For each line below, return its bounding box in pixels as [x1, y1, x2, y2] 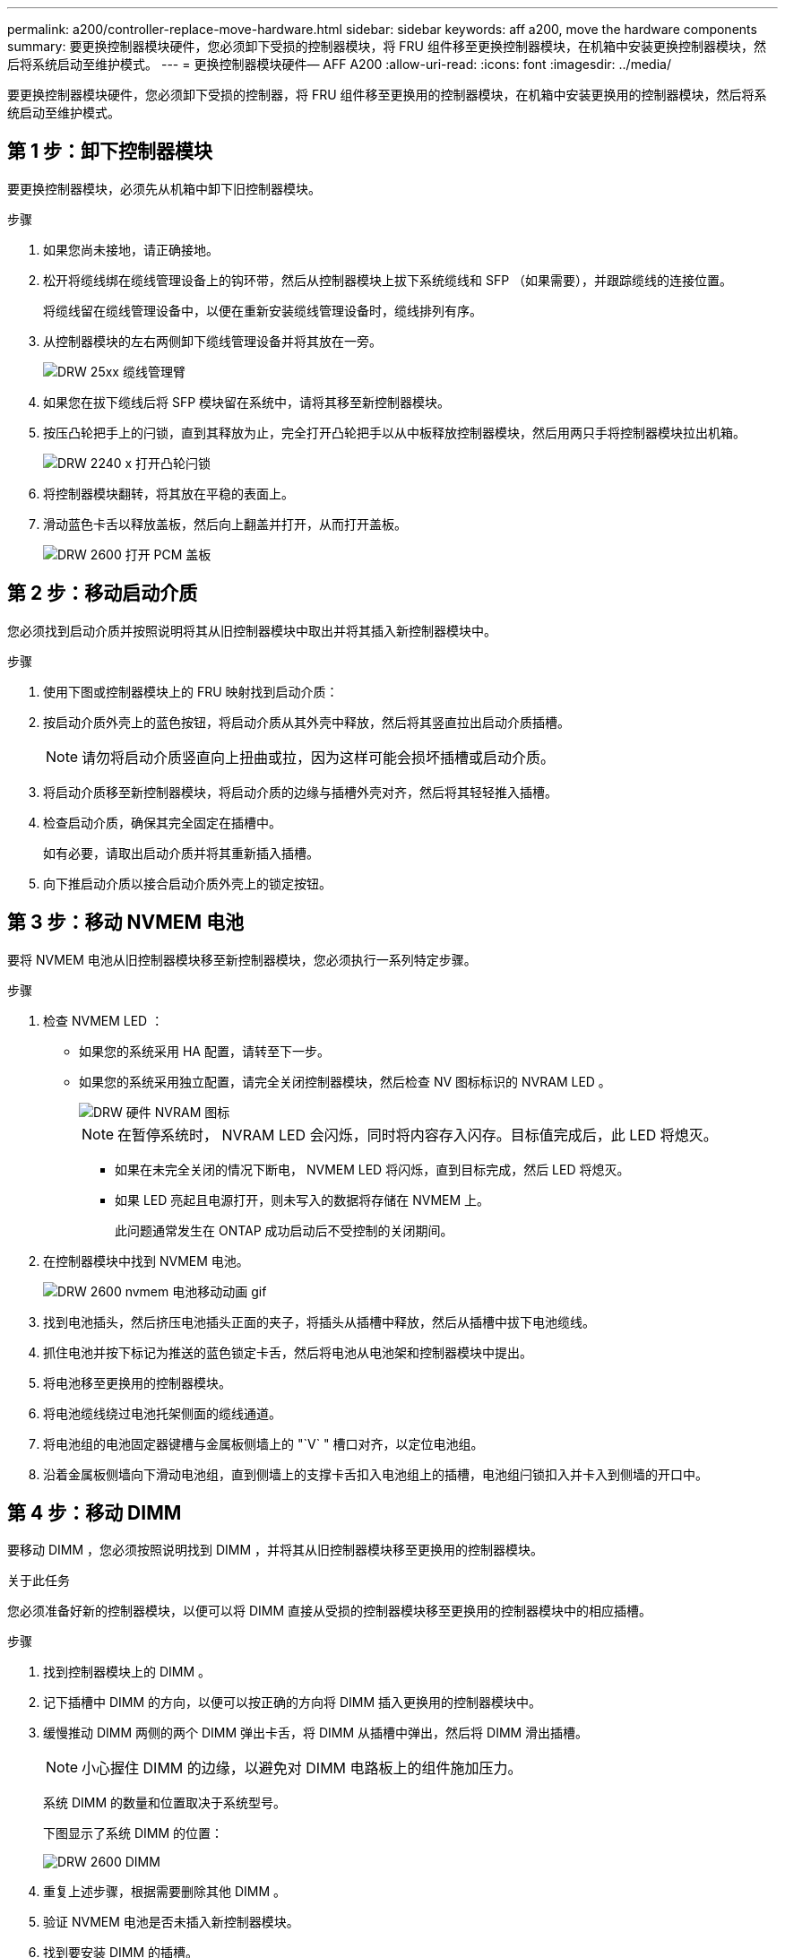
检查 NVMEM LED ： [43, 1012, 164, 1028]
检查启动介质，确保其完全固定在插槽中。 [43, 814, 281, 830]
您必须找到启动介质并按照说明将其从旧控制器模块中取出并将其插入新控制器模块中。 [7, 622, 496, 638]
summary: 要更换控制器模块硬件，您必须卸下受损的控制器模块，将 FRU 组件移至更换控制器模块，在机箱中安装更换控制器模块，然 [7, 39, 766, 54]
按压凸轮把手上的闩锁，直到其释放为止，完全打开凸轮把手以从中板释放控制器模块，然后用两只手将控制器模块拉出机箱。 [43, 424, 746, 440]
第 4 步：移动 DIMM [7, 1501, 182, 1524]
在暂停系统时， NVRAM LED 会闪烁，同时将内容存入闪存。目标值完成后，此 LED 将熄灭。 [117, 1125, 718, 1144]
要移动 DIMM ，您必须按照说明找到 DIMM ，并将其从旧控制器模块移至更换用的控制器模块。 [7, 1542, 544, 1558]
